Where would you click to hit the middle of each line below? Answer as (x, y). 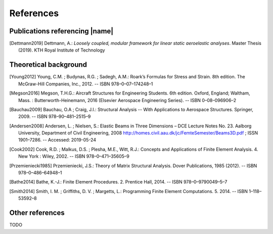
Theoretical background (48, 65)
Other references (37, 213)
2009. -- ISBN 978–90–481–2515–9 (55, 117)
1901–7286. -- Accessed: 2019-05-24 (57, 140)
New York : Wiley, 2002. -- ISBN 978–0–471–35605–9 (74, 156)
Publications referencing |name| (61, 31)
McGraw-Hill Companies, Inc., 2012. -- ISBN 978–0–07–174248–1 (86, 84)
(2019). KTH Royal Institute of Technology (62, 50)
